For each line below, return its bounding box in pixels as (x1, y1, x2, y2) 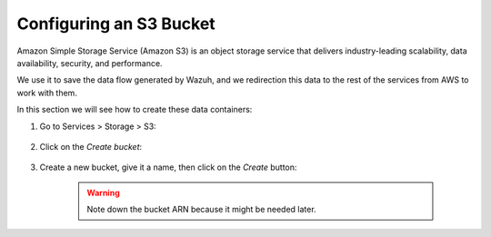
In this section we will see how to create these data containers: (16, 104, 253, 115)
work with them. (16, 87, 77, 98)
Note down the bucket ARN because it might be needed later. (86, 204, 317, 215)
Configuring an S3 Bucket (16, 14, 215, 34)
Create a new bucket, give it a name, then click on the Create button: (39, 162, 297, 173)
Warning (86, 187, 120, 198)
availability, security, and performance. (16, 57, 163, 68)
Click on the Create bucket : (39, 141, 143, 152)
